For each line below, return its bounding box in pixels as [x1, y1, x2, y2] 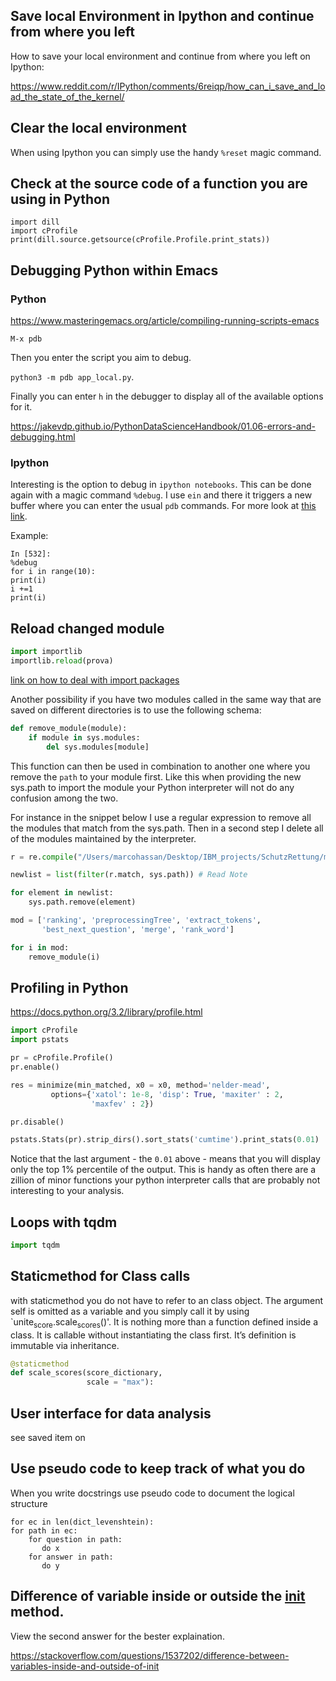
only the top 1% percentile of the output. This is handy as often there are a [10, 1164, 317, 1176]
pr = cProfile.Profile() [10, 1053, 114, 1063]
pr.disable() [10, 1117, 65, 1127]
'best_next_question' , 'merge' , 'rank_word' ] [41, 924, 235, 934]
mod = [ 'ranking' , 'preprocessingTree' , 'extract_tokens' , [10, 915, 262, 926]
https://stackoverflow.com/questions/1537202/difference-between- [10, 1649, 290, 1661]
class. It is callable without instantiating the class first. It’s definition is [10, 1329, 297, 1341]
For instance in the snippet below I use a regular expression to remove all [10, 811, 312, 823]
